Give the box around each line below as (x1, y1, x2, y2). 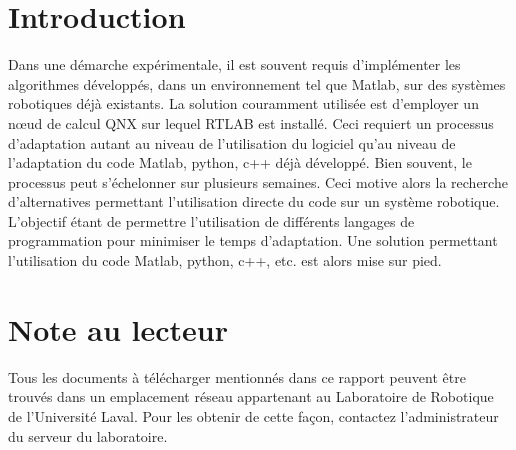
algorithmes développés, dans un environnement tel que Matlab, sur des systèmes (8, 73, 506, 94)
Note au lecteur (8, 308, 228, 349)
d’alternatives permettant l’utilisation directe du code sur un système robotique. (8, 191, 500, 212)
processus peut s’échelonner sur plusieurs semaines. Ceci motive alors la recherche (8, 171, 508, 192)
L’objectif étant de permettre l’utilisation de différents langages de (8, 210, 415, 231)
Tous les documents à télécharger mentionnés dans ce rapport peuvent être (8, 366, 466, 387)
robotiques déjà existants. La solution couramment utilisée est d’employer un (8, 93, 479, 114)
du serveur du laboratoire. (8, 425, 168, 446)
